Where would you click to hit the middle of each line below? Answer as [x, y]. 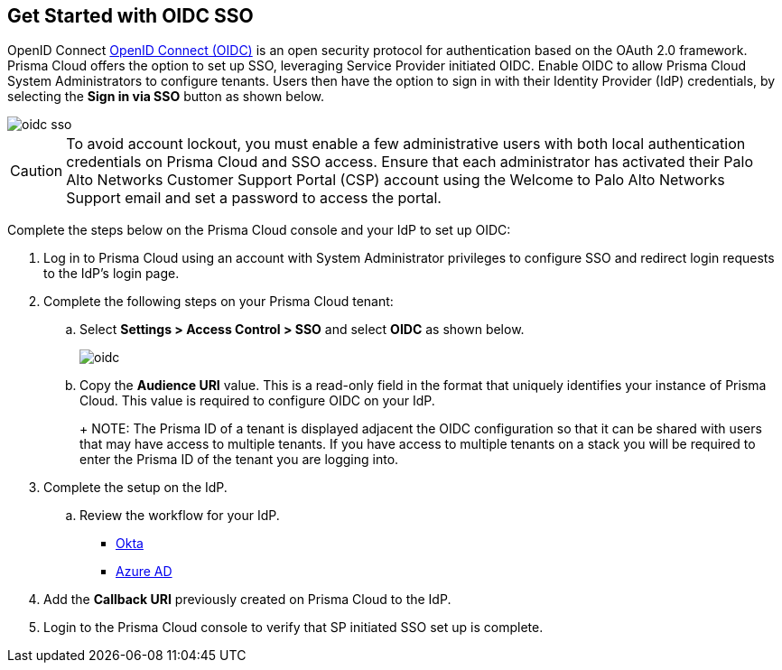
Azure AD [144, 572]
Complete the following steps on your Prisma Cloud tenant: [219, 302]
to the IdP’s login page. [112, 274]
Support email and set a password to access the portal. [254, 198]
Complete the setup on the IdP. [135, 488]
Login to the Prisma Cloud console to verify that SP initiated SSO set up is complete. [293, 628]
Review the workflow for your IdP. [180, 516]
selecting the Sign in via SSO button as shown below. [166, 97]
